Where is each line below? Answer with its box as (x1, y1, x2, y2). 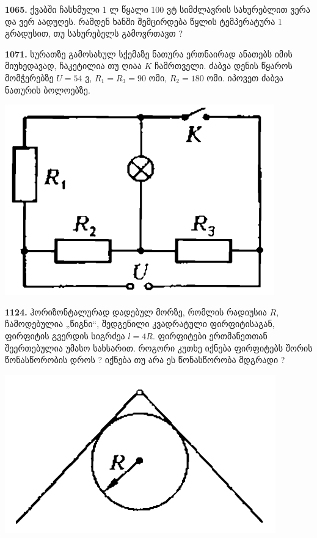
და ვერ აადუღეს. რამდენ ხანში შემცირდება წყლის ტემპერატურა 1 (5, 15, 282, 28)
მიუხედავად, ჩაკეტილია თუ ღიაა (5, 59, 142, 72)
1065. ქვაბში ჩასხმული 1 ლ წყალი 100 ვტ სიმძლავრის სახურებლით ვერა (5, 3, 310, 15)
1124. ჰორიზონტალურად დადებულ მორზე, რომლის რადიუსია (5, 305, 267, 318)
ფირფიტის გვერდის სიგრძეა (5, 329, 125, 342)
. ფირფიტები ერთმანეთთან (152, 329, 268, 342)
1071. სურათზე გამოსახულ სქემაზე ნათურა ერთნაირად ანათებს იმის (5, 47, 293, 60)
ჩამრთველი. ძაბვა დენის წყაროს (155, 59, 293, 72)
